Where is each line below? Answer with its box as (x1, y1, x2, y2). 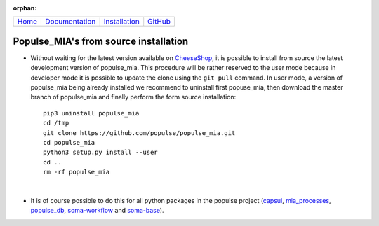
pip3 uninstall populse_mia (43, 109, 140, 117)
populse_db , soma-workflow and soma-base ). (30, 206, 164, 215)
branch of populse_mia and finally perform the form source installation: (30, 93, 237, 101)
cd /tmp (43, 119, 69, 127)
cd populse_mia (43, 139, 95, 147)
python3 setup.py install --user (43, 148, 158, 157)
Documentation (45, 17, 96, 27)
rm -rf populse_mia (43, 168, 110, 176)
